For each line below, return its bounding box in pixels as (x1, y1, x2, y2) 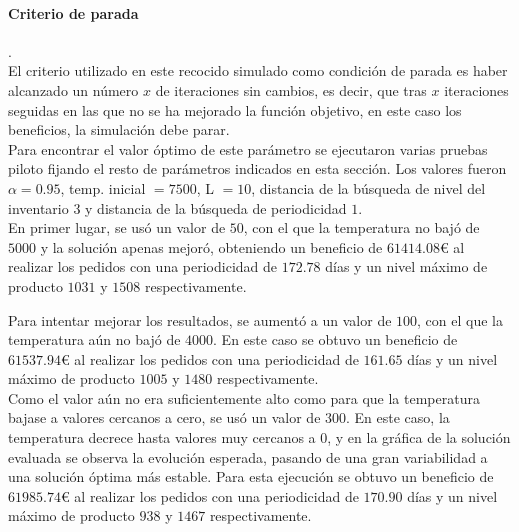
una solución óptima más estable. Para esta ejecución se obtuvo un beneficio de (8, 466, 494, 487)
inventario (8, 197, 69, 218)
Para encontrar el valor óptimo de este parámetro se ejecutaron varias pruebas (8, 138, 488, 159)
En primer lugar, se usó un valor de (8, 217, 226, 238)
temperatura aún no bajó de (8, 329, 181, 350)
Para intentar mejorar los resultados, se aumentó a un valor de (8, 309, 392, 330)
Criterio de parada (8, 2, 139, 23)
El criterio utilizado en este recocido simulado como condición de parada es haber (8, 60, 508, 81)
